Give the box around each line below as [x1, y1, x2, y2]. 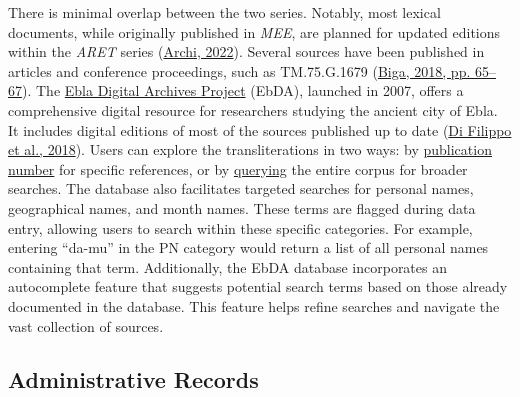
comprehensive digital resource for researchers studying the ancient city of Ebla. [8, 99, 498, 120]
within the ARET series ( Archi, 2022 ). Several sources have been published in [8, 41, 485, 62]
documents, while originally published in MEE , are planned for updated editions [8, 21, 501, 42]
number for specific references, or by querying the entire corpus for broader [8, 158, 468, 179]
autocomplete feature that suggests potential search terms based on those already [8, 276, 508, 297]
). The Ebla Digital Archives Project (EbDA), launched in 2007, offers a [22, 80, 464, 101]
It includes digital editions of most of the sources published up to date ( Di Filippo [8, 119, 512, 140]
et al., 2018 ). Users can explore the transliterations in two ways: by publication [8, 139, 492, 160]
